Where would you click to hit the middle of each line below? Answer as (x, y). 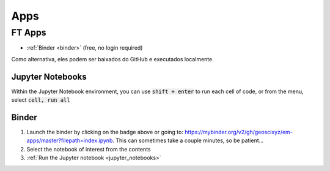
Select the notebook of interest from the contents (89, 149)
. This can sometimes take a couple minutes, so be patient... (188, 140)
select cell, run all (41, 100)
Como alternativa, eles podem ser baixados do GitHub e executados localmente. (112, 59)
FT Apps (29, 32)
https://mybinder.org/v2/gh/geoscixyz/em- (239, 132)
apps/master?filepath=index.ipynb (70, 140)
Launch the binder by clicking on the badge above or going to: (105, 132)
